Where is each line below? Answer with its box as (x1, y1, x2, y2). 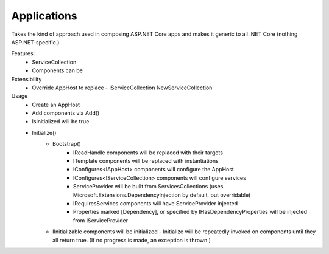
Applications (11, 9, 77, 22)
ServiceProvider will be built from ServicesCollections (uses (73, 183, 224, 190)
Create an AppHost (32, 101, 80, 108)
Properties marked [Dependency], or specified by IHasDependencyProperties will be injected (73, 208, 308, 216)
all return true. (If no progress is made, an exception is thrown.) (52, 236, 211, 244)
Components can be (32, 67, 83, 74)
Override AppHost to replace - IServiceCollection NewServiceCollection (32, 84, 213, 91)
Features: (11, 50, 35, 57)
